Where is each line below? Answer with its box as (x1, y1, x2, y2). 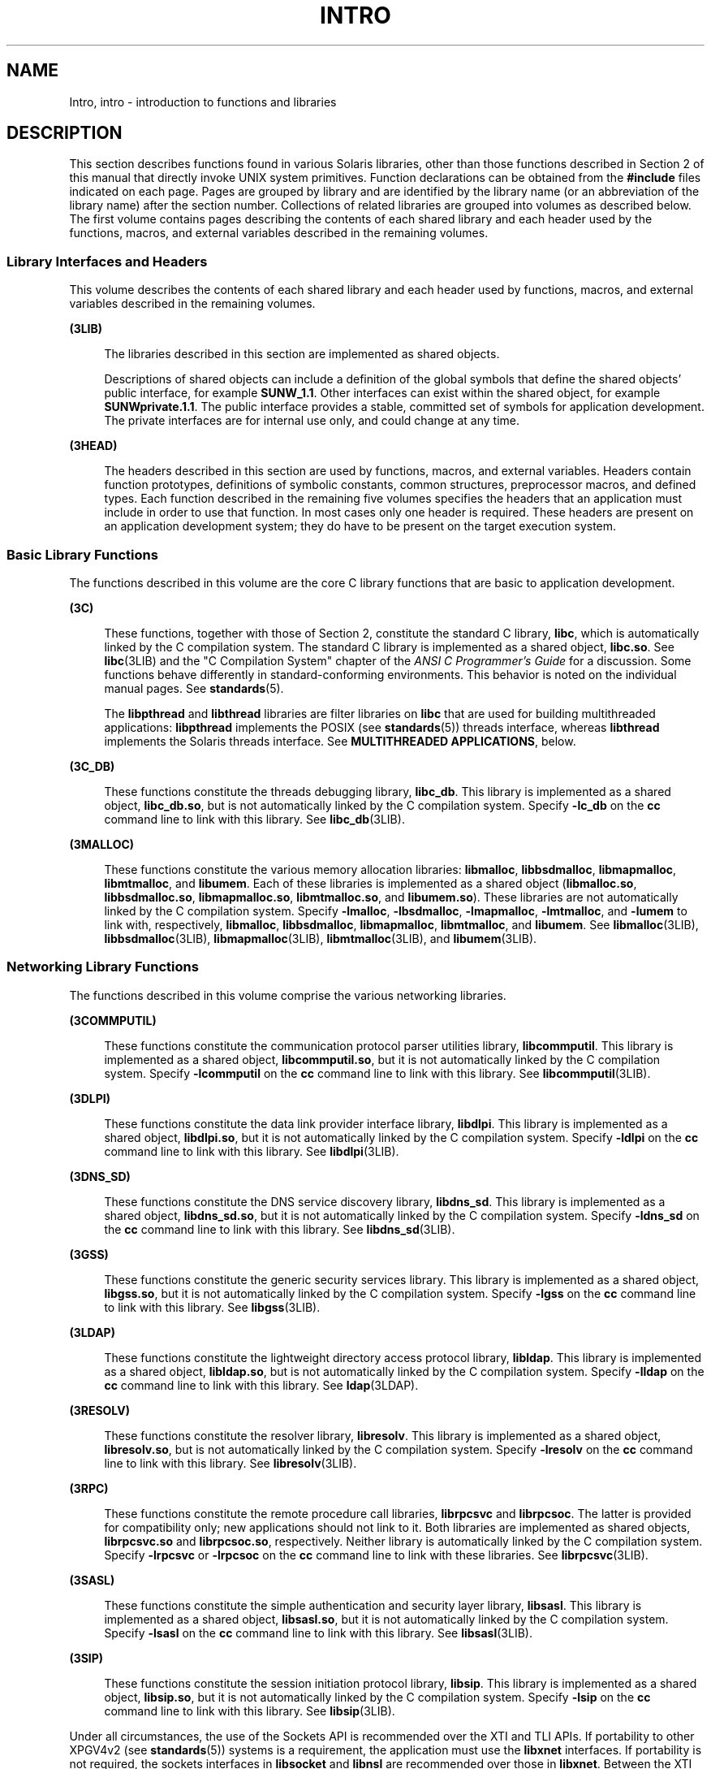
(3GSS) (69, 1247, 109, 1261)
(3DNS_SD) (69, 1169, 131, 1183)
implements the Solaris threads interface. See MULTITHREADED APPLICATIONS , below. (104, 733, 576, 748)
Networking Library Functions (6, 958, 199, 975)
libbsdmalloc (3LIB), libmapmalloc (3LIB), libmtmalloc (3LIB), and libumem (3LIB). (104, 931, 537, 945)
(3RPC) (69, 1481, 109, 1495)
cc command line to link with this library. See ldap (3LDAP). (104, 1378, 419, 1392)
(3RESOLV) (69, 1403, 130, 1417)
